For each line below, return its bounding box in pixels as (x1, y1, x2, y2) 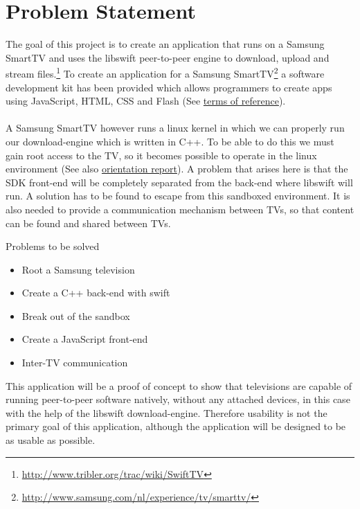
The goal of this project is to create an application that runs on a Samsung (6, 37, 325, 51)
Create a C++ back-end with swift (21, 285, 170, 300)
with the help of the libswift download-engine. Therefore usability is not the (6, 405, 327, 420)
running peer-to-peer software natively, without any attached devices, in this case (6, 392, 350, 407)
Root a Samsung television (21, 262, 135, 276)
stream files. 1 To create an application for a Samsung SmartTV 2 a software (6, 64, 325, 80)
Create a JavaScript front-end (21, 332, 148, 346)
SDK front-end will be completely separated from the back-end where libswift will (6, 175, 353, 189)
